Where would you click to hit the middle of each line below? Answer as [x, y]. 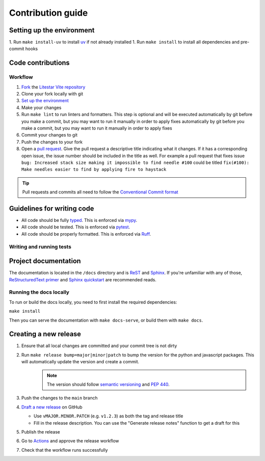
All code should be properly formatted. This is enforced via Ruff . [86, 234]
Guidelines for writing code [52, 208]
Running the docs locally [39, 292]
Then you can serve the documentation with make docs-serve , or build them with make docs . [106, 320]
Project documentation [45, 261]
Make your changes [41, 108]
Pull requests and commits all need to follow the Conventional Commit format [100, 192]
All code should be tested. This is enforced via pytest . [76, 227]
